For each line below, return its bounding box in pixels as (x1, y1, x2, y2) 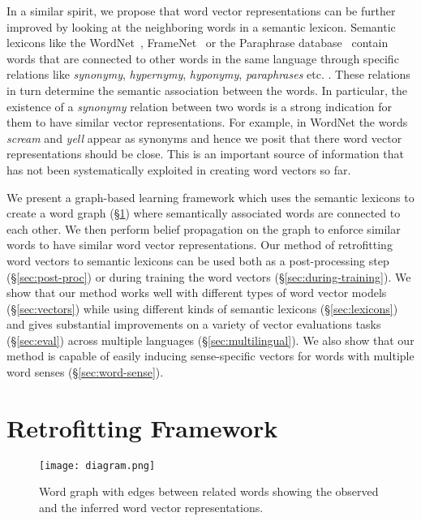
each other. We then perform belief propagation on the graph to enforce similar (6, 220, 401, 237)
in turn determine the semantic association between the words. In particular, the (6, 81, 407, 98)
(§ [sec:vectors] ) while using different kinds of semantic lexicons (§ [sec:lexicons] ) (6, 299, 398, 316)
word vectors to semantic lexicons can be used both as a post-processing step (6, 252, 389, 269)
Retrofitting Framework (6, 411, 278, 444)
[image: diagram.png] (39, 459, 156, 471)
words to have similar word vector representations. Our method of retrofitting (6, 236, 393, 253)
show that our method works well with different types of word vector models (6, 284, 387, 301)
